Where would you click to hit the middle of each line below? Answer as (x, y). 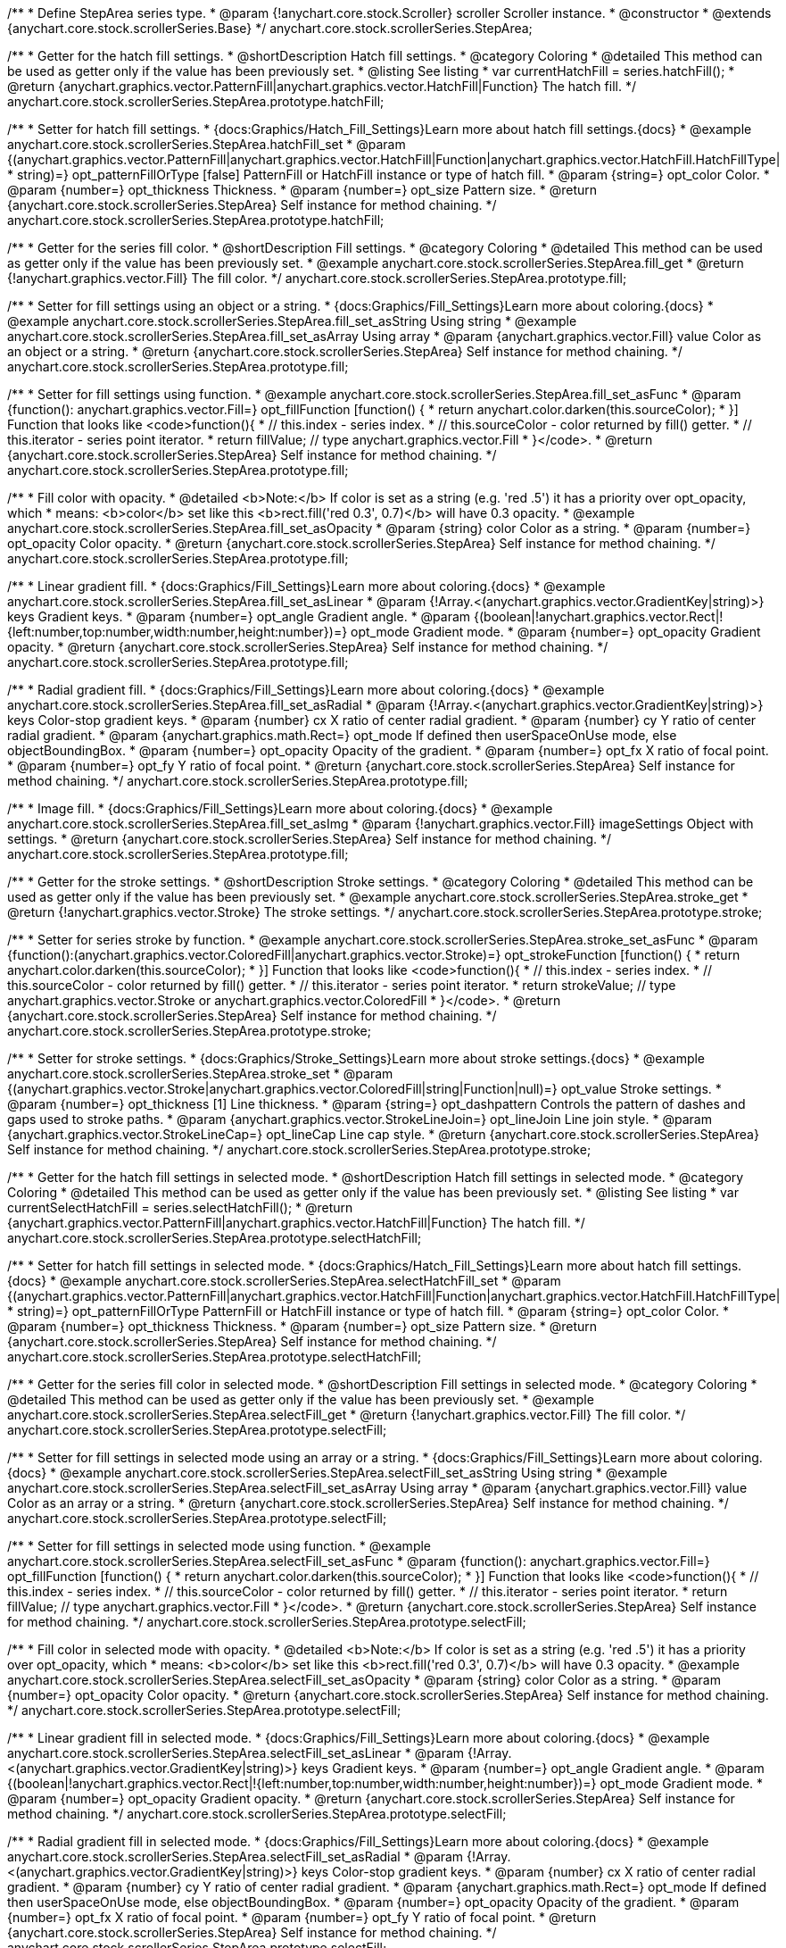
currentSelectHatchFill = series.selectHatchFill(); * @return (180, 1207)
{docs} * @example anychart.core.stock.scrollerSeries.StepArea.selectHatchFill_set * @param (284, 1281)
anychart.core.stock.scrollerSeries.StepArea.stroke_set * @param (200, 1074)
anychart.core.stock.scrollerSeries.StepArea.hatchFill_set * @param (207, 144)
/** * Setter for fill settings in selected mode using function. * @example (219, 1546)
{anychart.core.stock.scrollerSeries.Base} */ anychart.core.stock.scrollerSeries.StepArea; (270, 28)
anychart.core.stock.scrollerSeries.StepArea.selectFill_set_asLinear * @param (236, 1753)
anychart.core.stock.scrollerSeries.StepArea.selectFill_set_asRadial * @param (236, 1856)
